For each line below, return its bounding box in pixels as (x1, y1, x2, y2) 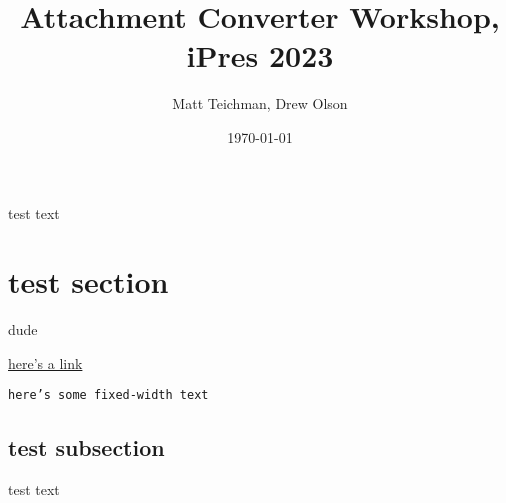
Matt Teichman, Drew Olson (172, 93, 348, 114)
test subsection (8, 432, 165, 463)
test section (8, 261, 169, 302)
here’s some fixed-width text (8, 388, 209, 403)
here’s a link (8, 352, 83, 373)
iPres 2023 (186, 35, 334, 76)
